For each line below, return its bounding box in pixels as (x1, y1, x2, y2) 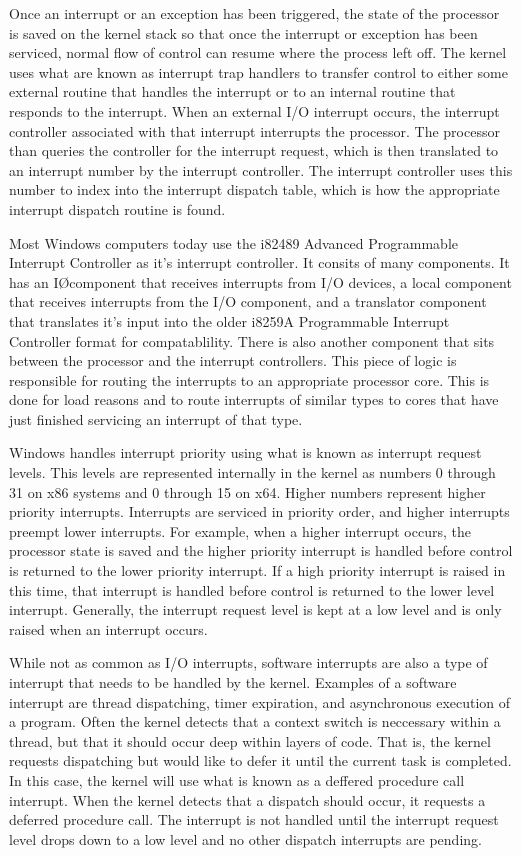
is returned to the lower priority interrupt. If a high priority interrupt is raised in (9, 560, 506, 581)
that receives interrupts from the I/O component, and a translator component (9, 291, 487, 312)
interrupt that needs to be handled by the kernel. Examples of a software (9, 672, 457, 692)
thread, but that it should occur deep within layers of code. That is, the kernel (9, 730, 491, 751)
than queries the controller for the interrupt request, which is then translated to (9, 140, 499, 161)
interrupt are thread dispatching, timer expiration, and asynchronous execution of (9, 691, 511, 712)
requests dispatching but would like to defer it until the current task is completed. (9, 750, 512, 771)
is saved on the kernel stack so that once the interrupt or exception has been (9, 22, 478, 43)
